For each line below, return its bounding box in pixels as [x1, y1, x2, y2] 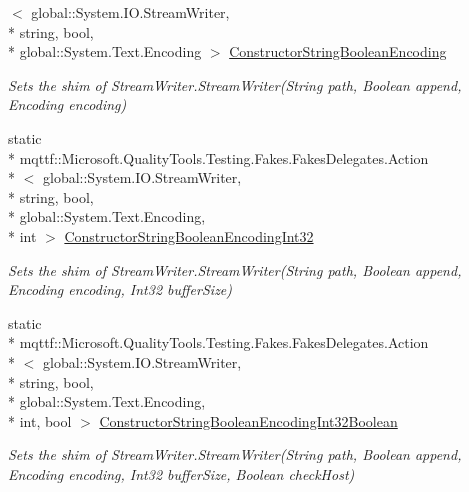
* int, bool [8, 410, 72, 431]
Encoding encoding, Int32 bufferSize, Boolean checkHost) [8, 463, 355, 484]
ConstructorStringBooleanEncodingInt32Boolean [99, 410, 398, 431]
